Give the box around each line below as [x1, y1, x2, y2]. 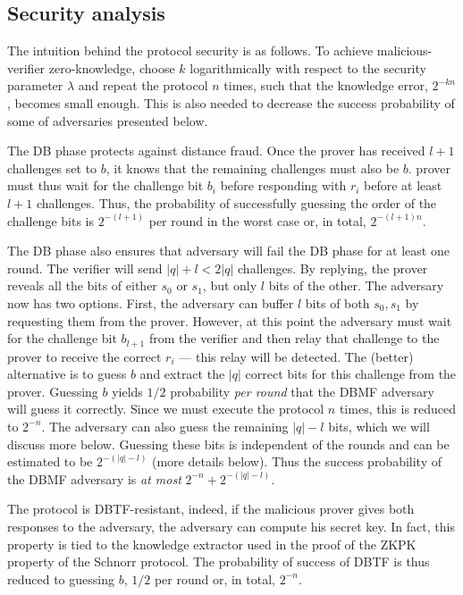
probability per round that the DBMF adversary [170, 381, 434, 400]
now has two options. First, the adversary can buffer [7, 293, 294, 312]
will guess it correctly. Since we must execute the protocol [7, 399, 324, 418]
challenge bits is [7, 211, 94, 230]
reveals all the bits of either [7, 276, 157, 295]
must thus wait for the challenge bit [7, 176, 204, 195]
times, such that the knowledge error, [223, 76, 428, 95]
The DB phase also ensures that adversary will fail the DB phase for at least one [7, 241, 450, 260]
